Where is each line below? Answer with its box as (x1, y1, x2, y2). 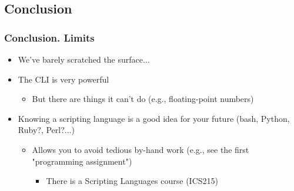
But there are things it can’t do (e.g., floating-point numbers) (32, 93, 254, 105)
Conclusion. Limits (4, 30, 95, 45)
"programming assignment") (32, 155, 132, 167)
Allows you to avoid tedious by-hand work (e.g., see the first (32, 143, 249, 155)
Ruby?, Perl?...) (18, 124, 75, 136)
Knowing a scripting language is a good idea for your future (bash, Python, (18, 112, 290, 124)
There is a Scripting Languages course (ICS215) (46, 175, 218, 187)
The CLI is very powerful (18, 73, 109, 85)
